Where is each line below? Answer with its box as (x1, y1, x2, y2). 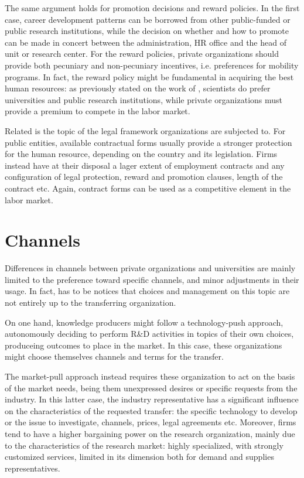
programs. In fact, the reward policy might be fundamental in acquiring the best (5, 70, 294, 83)
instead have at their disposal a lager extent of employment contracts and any (5, 159, 285, 171)
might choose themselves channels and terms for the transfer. (5, 350, 224, 363)
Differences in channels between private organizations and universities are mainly (5, 262, 296, 274)
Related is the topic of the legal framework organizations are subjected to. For (5, 124, 286, 136)
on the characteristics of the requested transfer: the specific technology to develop (5, 404, 298, 416)
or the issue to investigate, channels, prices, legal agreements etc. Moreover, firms (5, 416, 296, 428)
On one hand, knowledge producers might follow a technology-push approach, (5, 316, 283, 328)
